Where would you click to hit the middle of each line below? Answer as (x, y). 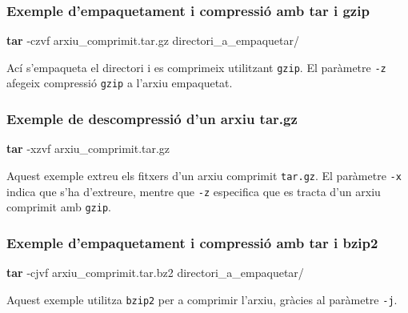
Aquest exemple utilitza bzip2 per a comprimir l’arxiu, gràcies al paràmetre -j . (202, 299)
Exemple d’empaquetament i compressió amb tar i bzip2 (192, 242)
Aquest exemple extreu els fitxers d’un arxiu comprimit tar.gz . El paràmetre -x (204, 175)
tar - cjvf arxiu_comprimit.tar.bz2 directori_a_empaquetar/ (155, 273)
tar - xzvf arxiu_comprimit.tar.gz (88, 148)
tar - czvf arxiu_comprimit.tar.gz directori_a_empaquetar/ (153, 40)
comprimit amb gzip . (59, 207)
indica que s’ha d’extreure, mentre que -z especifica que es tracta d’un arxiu (194, 191)
